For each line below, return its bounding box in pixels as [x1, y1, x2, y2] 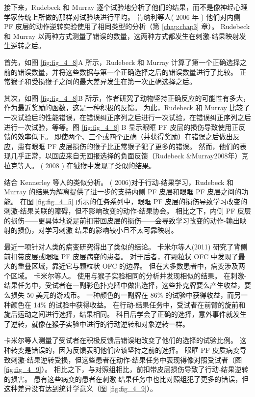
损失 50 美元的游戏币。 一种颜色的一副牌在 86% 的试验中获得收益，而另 [10, 290, 241, 300]
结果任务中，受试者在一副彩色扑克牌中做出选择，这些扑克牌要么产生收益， [4, 280, 244, 290]
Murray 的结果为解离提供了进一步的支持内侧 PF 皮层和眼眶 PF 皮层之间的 [4, 186, 242, 197]
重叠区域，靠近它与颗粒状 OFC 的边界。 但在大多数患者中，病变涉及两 [17, 261, 245, 271]
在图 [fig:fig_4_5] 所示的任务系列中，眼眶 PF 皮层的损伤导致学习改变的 [20, 196, 248, 206]
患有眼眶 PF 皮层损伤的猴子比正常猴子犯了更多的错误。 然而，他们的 [17, 141, 240, 151]
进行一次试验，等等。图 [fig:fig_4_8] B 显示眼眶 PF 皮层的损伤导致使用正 [4, 122, 239, 132]
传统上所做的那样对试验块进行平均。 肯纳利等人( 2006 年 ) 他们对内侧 [17, 11, 241, 22]
